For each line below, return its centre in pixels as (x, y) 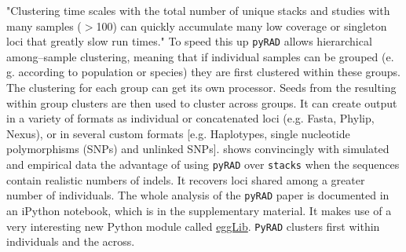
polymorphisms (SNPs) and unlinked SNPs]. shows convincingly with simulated (198, 149)
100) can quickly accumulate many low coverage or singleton (241, 26)
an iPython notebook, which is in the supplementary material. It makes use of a (199, 210)
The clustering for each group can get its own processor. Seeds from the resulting (201, 88)
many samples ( (44, 26)
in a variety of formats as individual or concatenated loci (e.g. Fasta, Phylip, (190, 118)
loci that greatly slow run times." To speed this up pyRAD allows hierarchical (189, 41)
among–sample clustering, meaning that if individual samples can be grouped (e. (200, 56)
